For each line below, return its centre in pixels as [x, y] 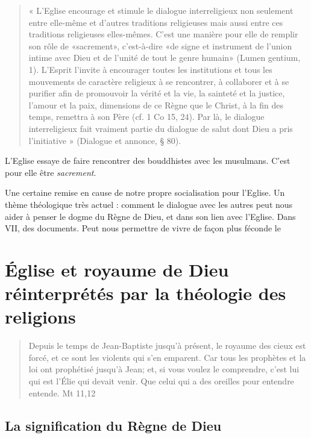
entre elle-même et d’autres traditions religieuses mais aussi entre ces [156, 22]
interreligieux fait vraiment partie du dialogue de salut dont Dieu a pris [161, 128]
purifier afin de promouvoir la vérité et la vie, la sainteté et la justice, [157, 93]
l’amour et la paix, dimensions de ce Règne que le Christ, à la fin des [156, 105]
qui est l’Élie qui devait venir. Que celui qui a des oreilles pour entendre [161, 380]
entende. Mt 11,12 [62, 393]
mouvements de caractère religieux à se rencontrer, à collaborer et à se [159, 81]
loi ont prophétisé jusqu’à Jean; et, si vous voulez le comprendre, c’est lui [164, 369]
